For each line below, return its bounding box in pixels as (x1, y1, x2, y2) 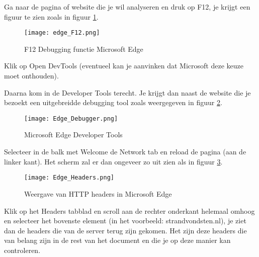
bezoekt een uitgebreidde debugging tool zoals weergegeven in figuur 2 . (4, 97, 222, 108)
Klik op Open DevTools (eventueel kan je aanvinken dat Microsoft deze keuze (4, 60, 243, 71)
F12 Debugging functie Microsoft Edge (24, 43, 143, 54)
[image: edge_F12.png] (24, 29, 100, 37)
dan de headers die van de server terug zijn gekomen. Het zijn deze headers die (4, 225, 247, 235)
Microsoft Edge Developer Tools (24, 129, 123, 140)
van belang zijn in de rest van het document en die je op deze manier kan (4, 235, 231, 245)
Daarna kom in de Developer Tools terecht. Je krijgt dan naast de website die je (4, 87, 251, 98)
